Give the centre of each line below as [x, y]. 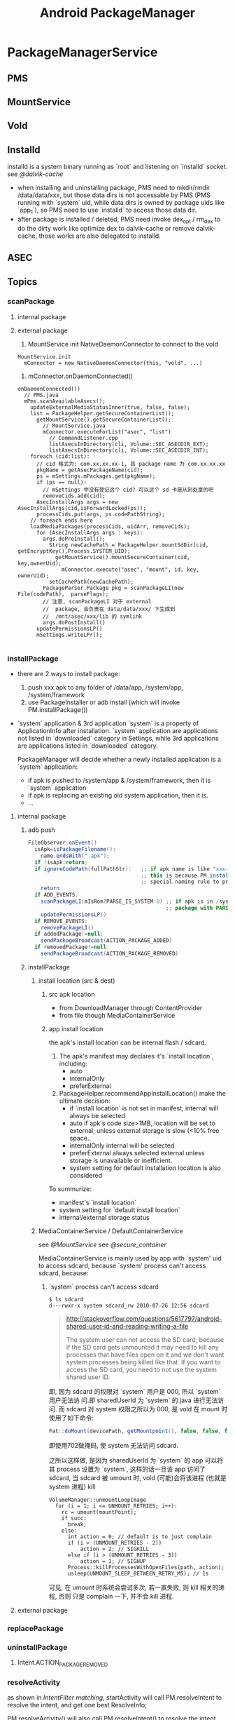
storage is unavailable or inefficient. [121, 1160]
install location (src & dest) [77, 981]
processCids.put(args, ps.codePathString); [101, 514]
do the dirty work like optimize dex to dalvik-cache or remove [106, 228]
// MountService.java [74, 426]
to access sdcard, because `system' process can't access [122, 1265]
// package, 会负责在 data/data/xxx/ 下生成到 [109, 609]
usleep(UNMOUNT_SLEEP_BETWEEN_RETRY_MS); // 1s [138, 1573]
